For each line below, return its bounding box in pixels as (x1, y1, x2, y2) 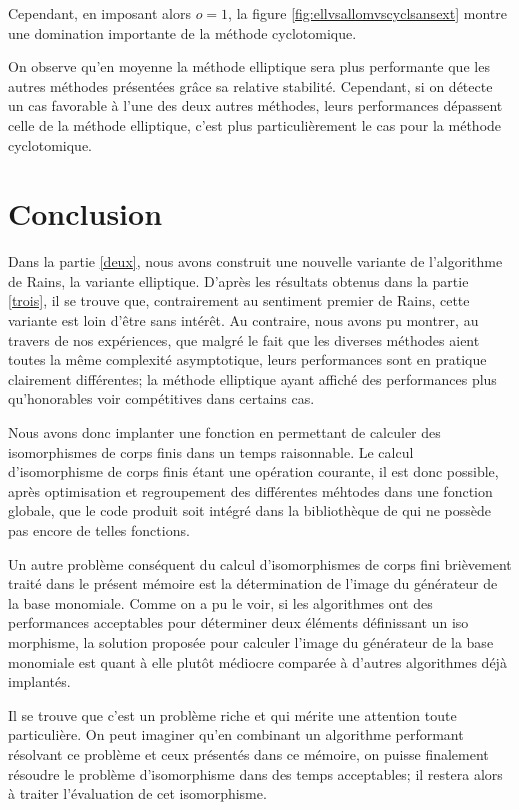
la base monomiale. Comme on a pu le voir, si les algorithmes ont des (8, 592, 433, 613)
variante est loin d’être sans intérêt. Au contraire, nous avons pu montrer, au (8, 310, 479, 331)
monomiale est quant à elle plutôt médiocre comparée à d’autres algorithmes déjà (8, 651, 507, 672)
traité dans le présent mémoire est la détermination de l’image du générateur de (8, 573, 498, 594)
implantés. (8, 671, 71, 692)
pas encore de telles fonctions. (8, 520, 190, 540)
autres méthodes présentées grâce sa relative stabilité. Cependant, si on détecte (8, 75, 493, 96)
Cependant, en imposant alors (8, 3, 191, 23)
